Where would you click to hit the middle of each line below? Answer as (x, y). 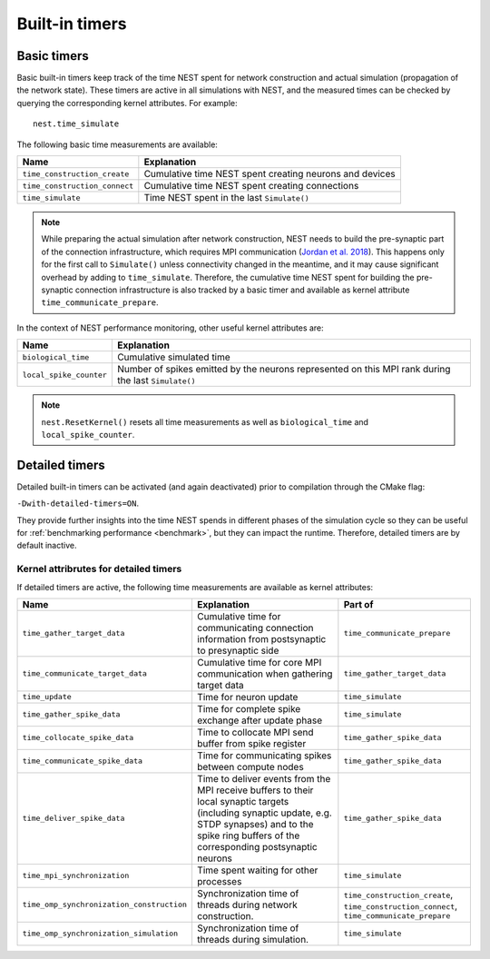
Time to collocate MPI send (255, 732)
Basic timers (53, 56)
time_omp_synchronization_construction (105, 905)
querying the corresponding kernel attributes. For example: (127, 103)
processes (219, 881)
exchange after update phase (260, 720)
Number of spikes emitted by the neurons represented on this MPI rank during (284, 370)
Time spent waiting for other (257, 870)
